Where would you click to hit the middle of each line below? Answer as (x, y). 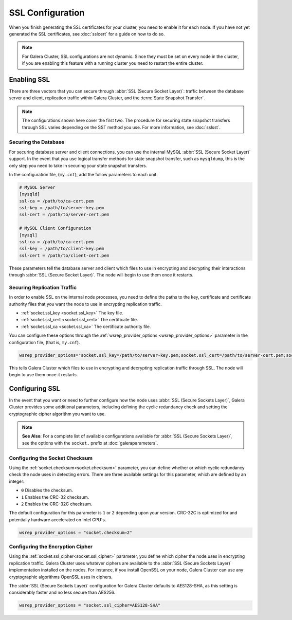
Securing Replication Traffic (43, 287)
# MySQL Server (37, 187)
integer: (17, 481)
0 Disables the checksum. (47, 490)
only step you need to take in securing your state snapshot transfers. (78, 165)
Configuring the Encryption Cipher (51, 547)
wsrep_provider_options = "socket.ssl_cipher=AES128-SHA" (90, 605)
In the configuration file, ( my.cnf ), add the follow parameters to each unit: (83, 174)
